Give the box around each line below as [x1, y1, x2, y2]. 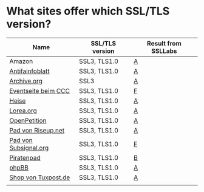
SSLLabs [151, 47, 177, 55]
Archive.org [9, 77, 42, 85]
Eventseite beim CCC [9, 86, 70, 95]
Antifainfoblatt [9, 67, 50, 75]
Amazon [9, 57, 33, 65]
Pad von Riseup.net [9, 126, 65, 134]
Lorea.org [9, 106, 38, 115]
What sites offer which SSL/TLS [6, 4, 170, 18]
